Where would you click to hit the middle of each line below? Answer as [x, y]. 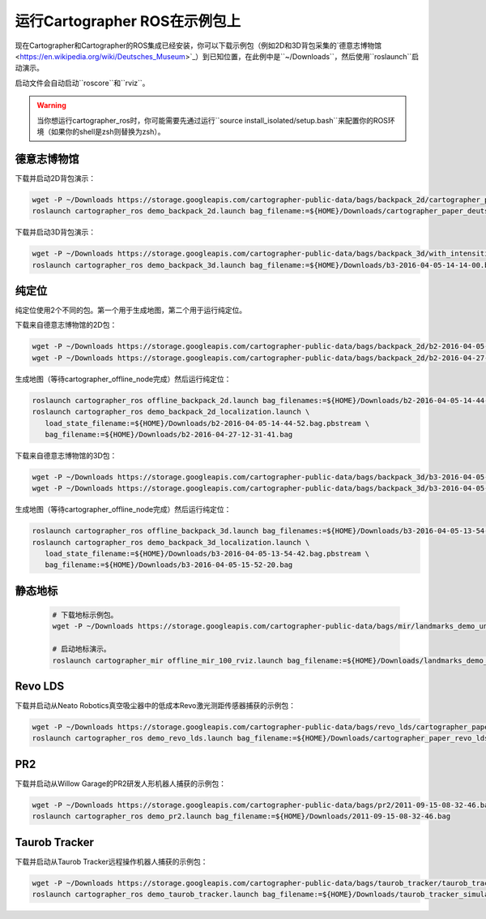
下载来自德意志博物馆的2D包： [66, 325]
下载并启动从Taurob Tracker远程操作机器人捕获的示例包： [111, 861]
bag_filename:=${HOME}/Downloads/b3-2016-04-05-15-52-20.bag [169, 565]
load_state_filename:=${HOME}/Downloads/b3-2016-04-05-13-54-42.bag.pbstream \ [207, 554]
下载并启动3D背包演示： [55, 232]
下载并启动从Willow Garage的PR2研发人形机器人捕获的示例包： [121, 784]
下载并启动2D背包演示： [55, 178]
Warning [51, 105]
